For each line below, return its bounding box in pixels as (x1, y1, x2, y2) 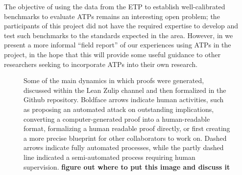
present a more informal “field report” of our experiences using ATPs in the (4, 40, 231, 50)
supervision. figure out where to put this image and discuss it (24, 161, 230, 172)
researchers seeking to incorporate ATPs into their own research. (4, 59, 198, 69)
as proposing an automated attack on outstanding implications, (24, 104, 214, 114)
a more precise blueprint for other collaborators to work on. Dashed (24, 132, 227, 143)
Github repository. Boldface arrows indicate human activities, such (24, 94, 224, 105)
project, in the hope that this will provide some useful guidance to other (4, 49, 221, 59)
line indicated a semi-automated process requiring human (24, 152, 195, 162)
